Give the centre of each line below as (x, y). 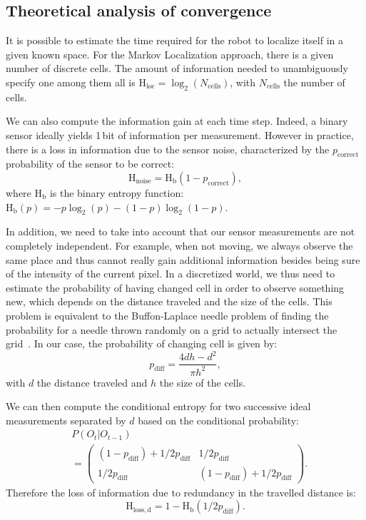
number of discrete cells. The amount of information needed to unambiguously (177, 68)
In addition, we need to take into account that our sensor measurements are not (181, 231)
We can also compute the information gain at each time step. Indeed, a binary (177, 121)
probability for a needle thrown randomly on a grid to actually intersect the (172, 329)
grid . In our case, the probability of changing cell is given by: (142, 343)
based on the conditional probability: (219, 420)
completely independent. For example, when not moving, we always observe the (179, 245)
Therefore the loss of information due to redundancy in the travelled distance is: (181, 492)
